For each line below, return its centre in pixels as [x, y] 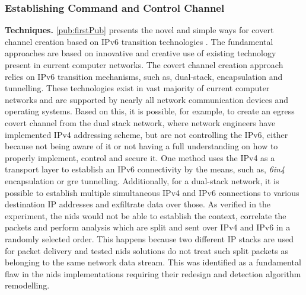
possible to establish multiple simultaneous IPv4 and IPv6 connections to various [152, 192]
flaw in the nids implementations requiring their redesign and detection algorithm [153, 273]
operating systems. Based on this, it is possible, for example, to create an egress [150, 111]
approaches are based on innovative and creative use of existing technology [141, 53]
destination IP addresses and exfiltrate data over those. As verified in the [138, 204]
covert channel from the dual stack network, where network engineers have [140, 122]
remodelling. [27, 285]
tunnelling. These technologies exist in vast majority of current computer [137, 88]
